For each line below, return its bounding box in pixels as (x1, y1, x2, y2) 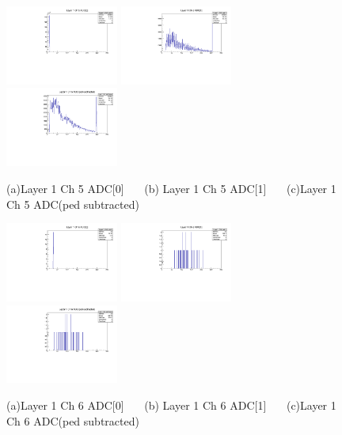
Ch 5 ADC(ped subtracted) (6, 195, 139, 212)
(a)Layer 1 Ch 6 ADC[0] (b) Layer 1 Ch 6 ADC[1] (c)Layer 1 (6, 397, 336, 414)
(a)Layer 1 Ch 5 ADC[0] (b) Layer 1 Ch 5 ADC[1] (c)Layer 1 (6, 180, 336, 196)
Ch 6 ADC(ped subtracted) (6, 412, 139, 429)
